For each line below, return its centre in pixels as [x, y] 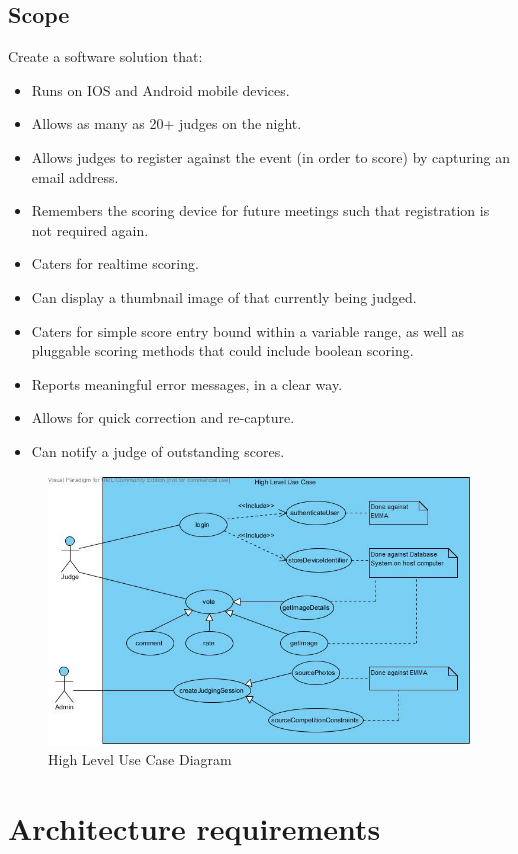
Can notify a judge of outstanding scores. [158, 450]
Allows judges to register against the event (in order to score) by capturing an [270, 156]
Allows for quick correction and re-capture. [163, 417]
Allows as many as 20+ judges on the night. [166, 123]
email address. [75, 176]
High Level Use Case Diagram [140, 759]
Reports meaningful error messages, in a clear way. [187, 383]
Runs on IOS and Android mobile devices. [160, 89]
